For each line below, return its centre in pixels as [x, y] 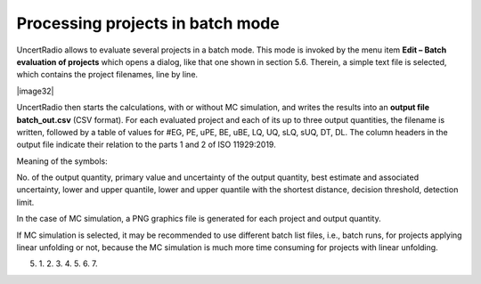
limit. [25, 202]
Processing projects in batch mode [148, 23]
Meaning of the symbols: [62, 161]
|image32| [35, 91]
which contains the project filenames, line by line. [107, 75]
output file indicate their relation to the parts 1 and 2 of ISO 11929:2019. [146, 145]
